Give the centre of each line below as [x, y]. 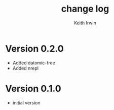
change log [85, 9]
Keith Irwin [85, 23]
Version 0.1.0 [33, 88]
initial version [26, 102]
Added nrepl [26, 68]
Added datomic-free [34, 63]
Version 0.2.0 [35, 48]
